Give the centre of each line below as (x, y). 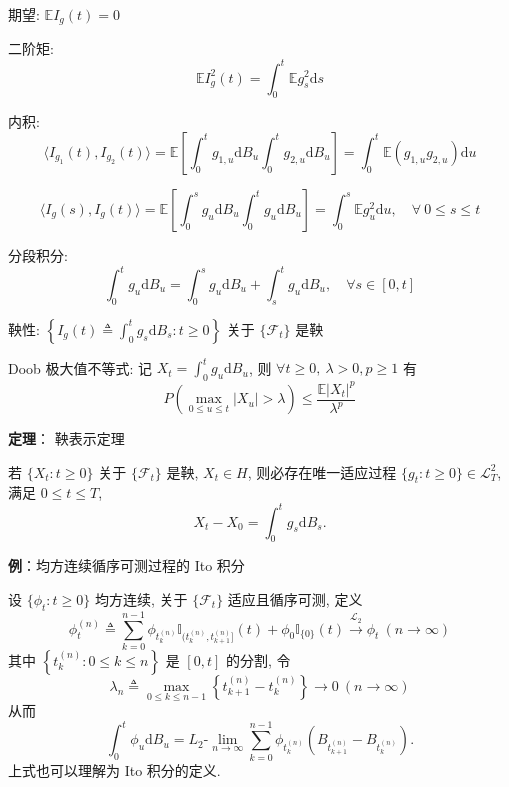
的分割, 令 (258, 659)
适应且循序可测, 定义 (295, 598)
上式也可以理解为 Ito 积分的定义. (114, 769)
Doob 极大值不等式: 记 (80, 367)
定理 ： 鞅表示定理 (66, 438)
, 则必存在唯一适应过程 (322, 471)
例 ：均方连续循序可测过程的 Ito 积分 (126, 565)
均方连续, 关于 (141, 598)
